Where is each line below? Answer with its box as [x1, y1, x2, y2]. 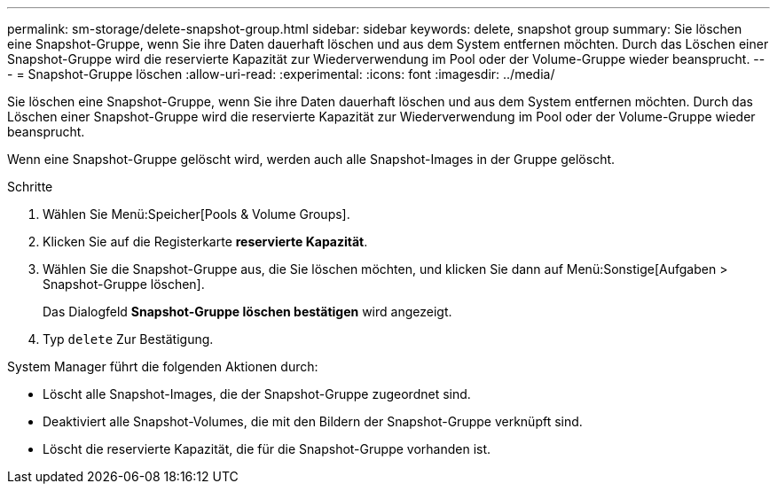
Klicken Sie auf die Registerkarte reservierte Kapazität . [43, 234, 368, 249]
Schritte [7, 179, 53, 194]
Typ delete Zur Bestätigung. [43, 331, 214, 347]
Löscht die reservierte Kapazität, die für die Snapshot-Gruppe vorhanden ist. [43, 441, 491, 456]
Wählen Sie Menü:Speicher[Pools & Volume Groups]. [43, 207, 350, 222]
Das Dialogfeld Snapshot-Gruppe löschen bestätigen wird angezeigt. [43, 304, 452, 319]
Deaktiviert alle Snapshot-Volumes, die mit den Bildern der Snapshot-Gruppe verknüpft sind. [43, 414, 583, 429]
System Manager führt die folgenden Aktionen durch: [7, 359, 318, 374]
